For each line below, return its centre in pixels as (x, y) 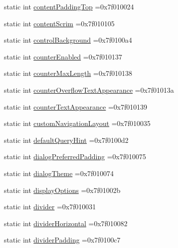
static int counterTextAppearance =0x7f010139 (76, 106)
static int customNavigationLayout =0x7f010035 (77, 123)
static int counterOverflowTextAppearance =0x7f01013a (89, 90)
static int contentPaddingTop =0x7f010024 (69, 6)
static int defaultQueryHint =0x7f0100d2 (66, 140)
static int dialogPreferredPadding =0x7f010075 (75, 156)
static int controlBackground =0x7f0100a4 (68, 40)
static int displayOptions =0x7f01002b (62, 190)
